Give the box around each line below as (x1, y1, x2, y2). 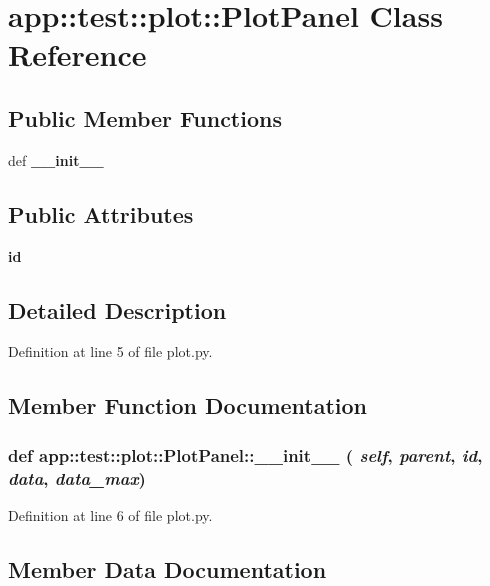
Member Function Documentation (8, 390, 368, 421)
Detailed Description (8, 294, 227, 325)
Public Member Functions (8, 102, 282, 133)
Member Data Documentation (8, 553, 327, 584)
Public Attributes (8, 198, 194, 229)
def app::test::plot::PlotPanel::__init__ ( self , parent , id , (8, 442, 483, 467)
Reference (8, 34, 147, 75)
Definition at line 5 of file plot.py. (8, 341, 213, 362)
